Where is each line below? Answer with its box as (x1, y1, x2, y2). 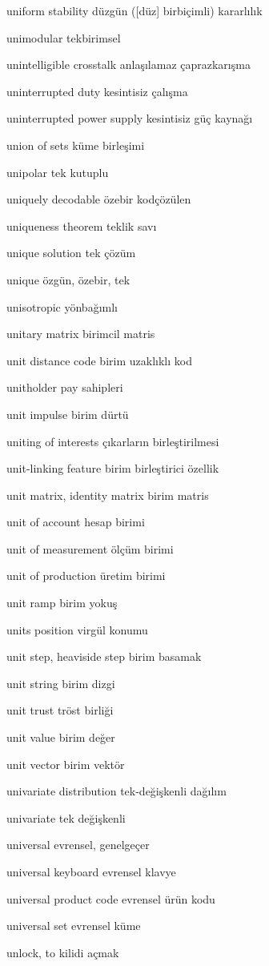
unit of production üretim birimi (6, 567, 166, 584)
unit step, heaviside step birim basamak (6, 648, 202, 665)
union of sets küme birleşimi (6, 136, 145, 153)
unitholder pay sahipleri (6, 379, 123, 396)
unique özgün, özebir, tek (6, 271, 130, 288)
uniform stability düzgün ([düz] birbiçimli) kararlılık (6, 2, 263, 18)
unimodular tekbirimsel (6, 29, 121, 46)
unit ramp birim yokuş (6, 594, 118, 611)
